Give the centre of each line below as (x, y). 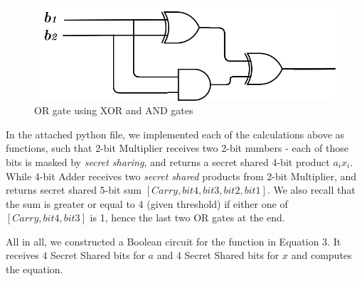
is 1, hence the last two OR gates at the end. (187, 217)
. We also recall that (311, 190)
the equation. (34, 269)
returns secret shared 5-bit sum (74, 190)
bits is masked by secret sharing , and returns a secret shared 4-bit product (168, 161)
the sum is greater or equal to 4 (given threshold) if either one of (147, 203)
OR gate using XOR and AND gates (114, 110)
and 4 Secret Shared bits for (218, 255)
